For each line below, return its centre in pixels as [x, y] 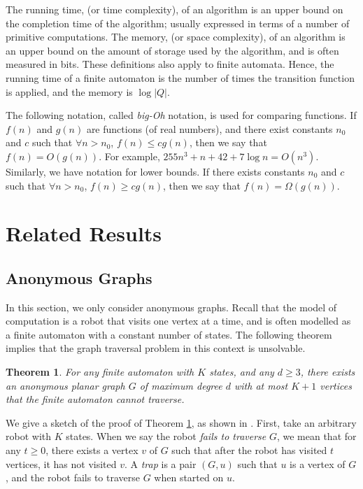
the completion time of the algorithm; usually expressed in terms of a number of [178, 23]
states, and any [242, 372]
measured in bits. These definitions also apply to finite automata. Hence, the [170, 64]
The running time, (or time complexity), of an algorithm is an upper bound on [175, 9]
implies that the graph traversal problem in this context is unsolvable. [156, 348]
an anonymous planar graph [65, 385]
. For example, [129, 156]
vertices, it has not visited [61, 463]
